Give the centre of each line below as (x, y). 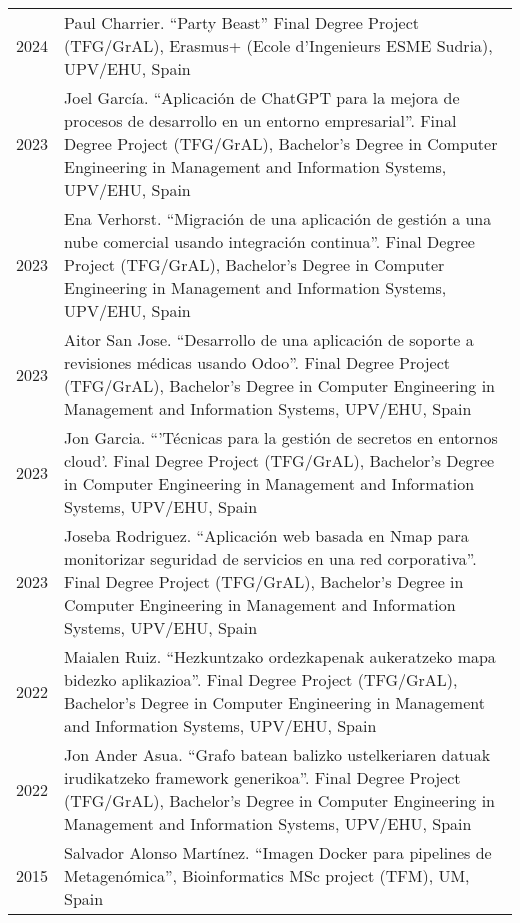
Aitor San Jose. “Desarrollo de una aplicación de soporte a (269, 339)
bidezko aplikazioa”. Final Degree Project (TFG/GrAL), (261, 679)
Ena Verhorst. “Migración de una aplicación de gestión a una (278, 218)
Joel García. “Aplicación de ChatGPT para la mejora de (262, 97)
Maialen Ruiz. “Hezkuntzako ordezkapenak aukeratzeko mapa (280, 656)
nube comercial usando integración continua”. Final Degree (269, 241)
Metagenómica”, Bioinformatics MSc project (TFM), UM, (267, 875)
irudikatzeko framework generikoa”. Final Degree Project (262, 777)
